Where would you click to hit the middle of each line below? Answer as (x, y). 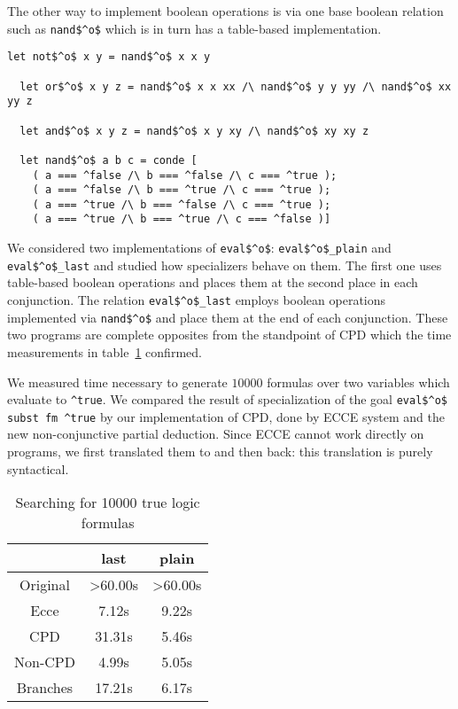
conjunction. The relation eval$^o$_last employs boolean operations (197, 300)
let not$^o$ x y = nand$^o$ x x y (109, 57)
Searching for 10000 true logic (108, 503)
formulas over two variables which (358, 382)
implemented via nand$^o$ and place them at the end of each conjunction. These (228, 317)
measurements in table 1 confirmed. (105, 351)
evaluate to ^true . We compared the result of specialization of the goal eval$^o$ (227, 399)
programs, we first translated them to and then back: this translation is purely (220, 452)
